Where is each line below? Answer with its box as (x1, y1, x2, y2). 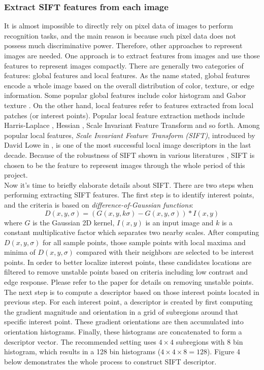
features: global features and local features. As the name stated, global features (4, 70, 250, 81)
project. (4, 170, 28, 180)
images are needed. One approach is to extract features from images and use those (4, 50, 260, 60)
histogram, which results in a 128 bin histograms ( (4, 346, 161, 357)
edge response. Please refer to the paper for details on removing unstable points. (4, 277, 254, 287)
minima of (4, 247, 36, 257)
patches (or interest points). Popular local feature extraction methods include (4, 110, 245, 120)
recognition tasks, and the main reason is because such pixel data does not (4, 30, 236, 41)
